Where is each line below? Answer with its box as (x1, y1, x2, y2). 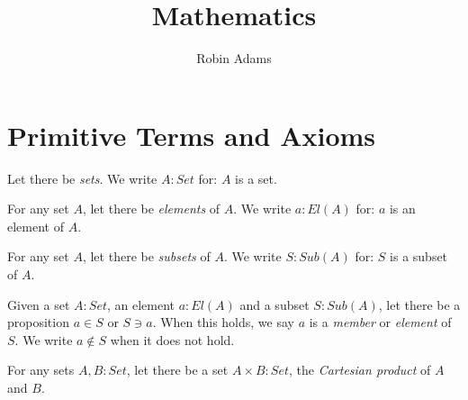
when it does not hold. (110, 330, 235, 349)
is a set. (235, 168, 277, 187)
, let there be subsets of (82, 247, 211, 266)
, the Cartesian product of (289, 360, 431, 379)
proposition (7, 313, 69, 332)
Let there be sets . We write (7, 168, 157, 187)
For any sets (7, 360, 75, 379)
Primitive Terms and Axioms (7, 116, 376, 153)
